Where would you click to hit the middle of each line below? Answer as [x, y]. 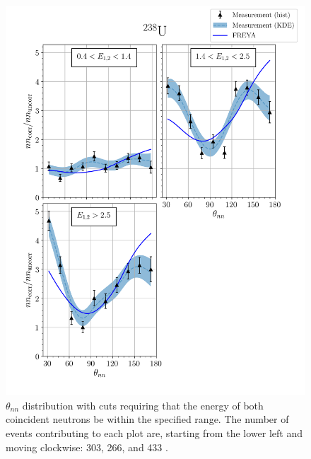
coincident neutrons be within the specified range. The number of [147, 419]
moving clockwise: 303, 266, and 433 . [87, 447]
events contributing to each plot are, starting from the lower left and [154, 432]
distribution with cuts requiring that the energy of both [143, 405]
